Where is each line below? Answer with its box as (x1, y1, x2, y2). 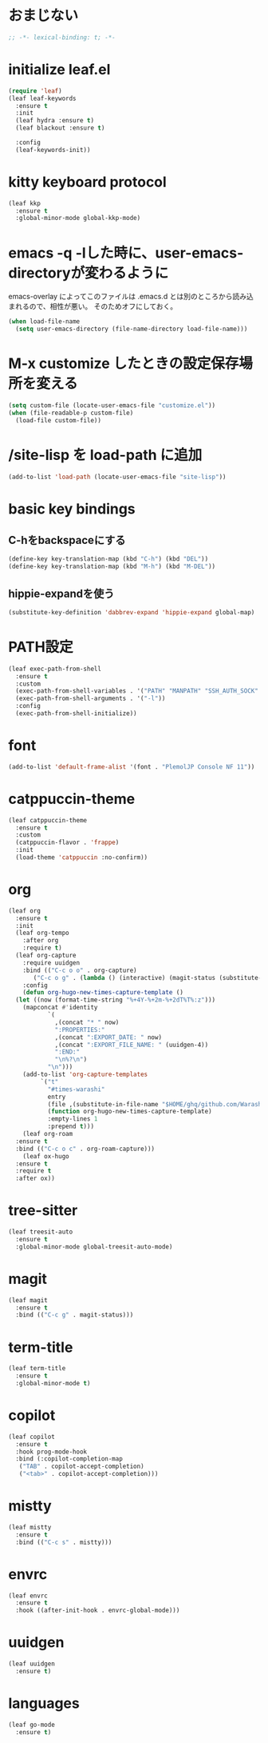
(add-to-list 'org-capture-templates (22, 1070, 148, 1079)
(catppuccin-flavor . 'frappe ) (15, 838, 120, 847)
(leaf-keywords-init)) (15, 146, 91, 154)
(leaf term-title (8, 1365, 66, 1373)
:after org (22, 937, 59, 945)
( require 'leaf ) (8, 86, 62, 95)
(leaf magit (8, 1296, 48, 1304)
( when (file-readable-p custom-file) (8, 409, 134, 417)
